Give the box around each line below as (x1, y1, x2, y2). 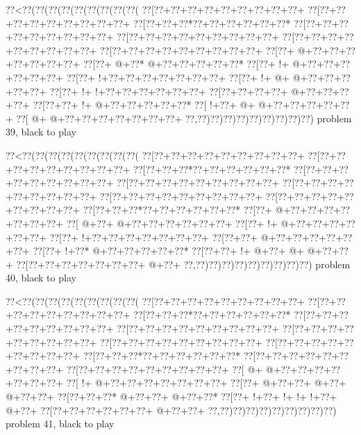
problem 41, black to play (6, 416, 115, 431)
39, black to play (6, 124, 76, 139)
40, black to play (6, 270, 76, 285)
